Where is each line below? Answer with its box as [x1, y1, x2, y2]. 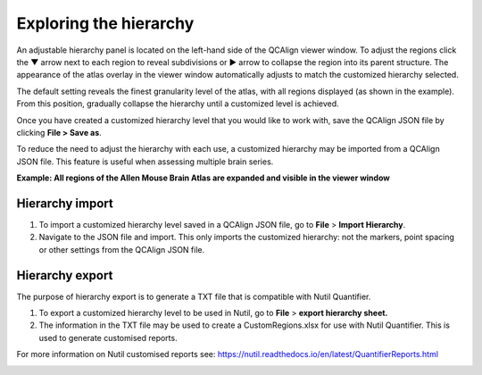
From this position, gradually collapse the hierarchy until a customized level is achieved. [16, 98, 339, 109]
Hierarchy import [16, 196, 113, 211]
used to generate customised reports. [38, 332, 178, 343]
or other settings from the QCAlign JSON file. [38, 244, 205, 254]
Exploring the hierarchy [16, 13, 195, 33]
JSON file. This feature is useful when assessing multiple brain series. [16, 156, 274, 167]
